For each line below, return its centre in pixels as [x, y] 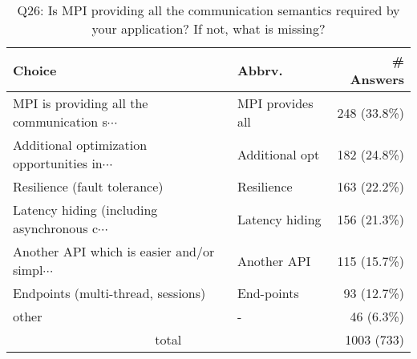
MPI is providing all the [81, 103]
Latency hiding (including [85, 210]
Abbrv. [260, 70]
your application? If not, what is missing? [208, 28]
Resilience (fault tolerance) [88, 186]
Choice [35, 70]
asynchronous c [56, 228]
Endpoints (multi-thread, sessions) [109, 293]
